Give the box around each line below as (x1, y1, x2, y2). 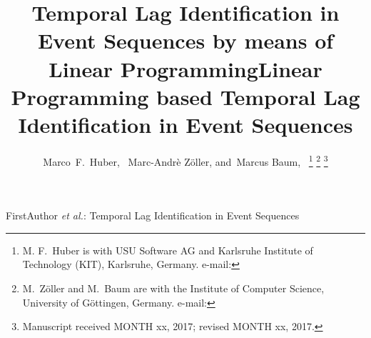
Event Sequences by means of (37, 26, 334, 55)
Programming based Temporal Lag (11, 81, 360, 111)
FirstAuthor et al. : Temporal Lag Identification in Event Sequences (6, 208, 300, 223)
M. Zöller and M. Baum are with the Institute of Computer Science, (22, 280, 325, 295)
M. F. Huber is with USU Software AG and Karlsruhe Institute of (22, 242, 313, 257)
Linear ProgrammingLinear (49, 54, 322, 83)
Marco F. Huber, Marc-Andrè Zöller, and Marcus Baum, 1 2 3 (43, 151, 328, 169)
